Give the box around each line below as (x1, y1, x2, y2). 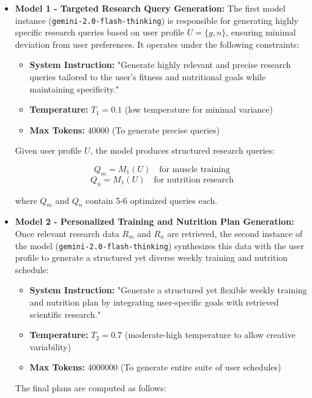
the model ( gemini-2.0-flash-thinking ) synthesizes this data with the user (15, 239, 305, 252)
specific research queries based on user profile (15, 26, 185, 39)
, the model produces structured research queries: (90, 144, 275, 157)
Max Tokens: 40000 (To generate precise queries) (29, 123, 220, 136)
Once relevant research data (15, 227, 119, 239)
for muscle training (159, 165, 230, 174)
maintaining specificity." (29, 82, 119, 95)
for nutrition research (154, 175, 234, 184)
